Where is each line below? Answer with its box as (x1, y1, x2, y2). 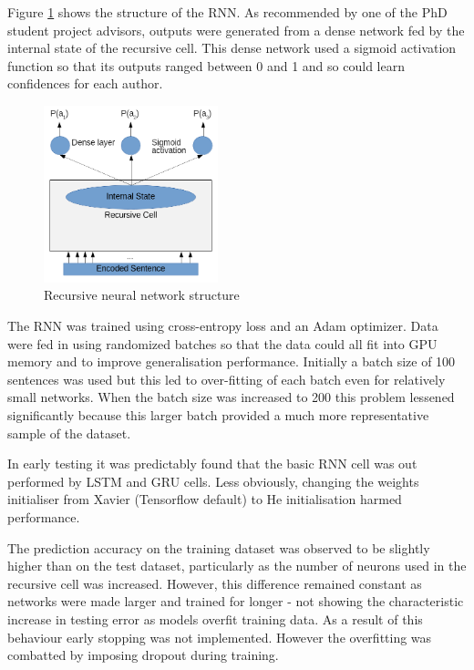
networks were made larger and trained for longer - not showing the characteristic (7, 592, 464, 611)
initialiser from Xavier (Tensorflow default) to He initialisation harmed (7, 490, 402, 509)
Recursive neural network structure (44, 285, 240, 304)
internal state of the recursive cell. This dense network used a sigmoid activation (7, 38, 457, 57)
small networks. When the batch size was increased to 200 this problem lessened (7, 387, 455, 407)
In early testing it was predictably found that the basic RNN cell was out (7, 454, 417, 473)
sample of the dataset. (7, 423, 131, 442)
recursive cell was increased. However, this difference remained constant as (7, 573, 422, 593)
